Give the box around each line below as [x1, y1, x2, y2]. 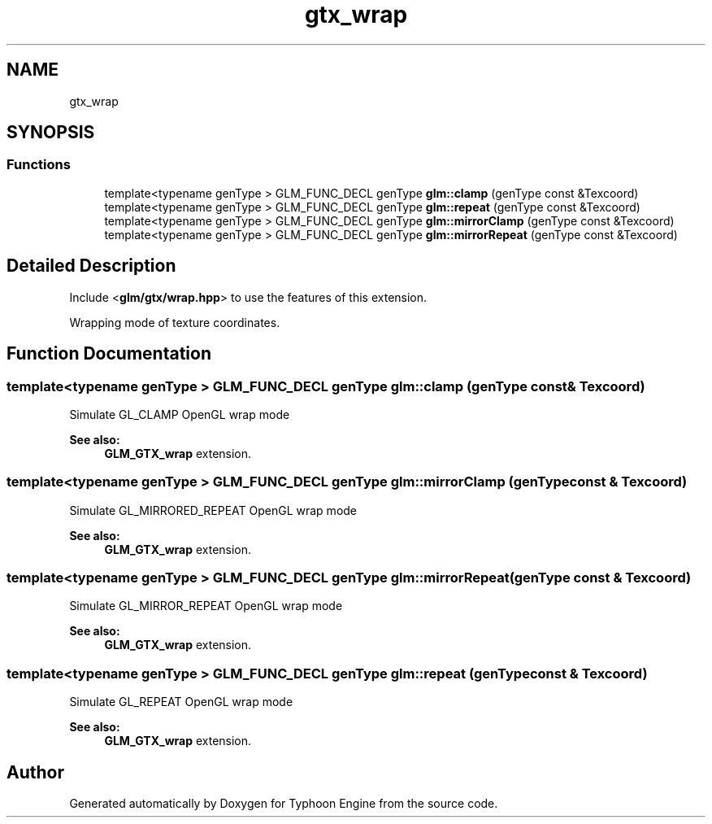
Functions [7, 156, 71, 173]
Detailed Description [7, 255, 176, 277]
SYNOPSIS [7, 122, 95, 143]
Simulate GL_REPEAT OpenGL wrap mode [69, 695, 293, 709]
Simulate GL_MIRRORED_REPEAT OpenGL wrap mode [69, 503, 358, 517]
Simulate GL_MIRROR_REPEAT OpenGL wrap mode [69, 599, 343, 613]
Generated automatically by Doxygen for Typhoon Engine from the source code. [69, 796, 498, 810]
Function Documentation [7, 343, 211, 364]
